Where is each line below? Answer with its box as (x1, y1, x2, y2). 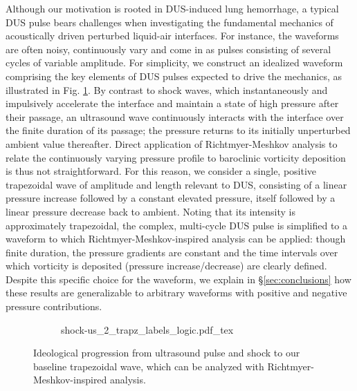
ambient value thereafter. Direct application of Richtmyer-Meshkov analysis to (6, 136, 338, 151)
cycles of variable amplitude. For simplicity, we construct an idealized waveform (6, 55, 343, 70)
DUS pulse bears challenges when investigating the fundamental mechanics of (6, 15, 333, 29)
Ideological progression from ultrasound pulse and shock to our (33, 345, 300, 360)
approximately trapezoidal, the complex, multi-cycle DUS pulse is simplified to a (6, 218, 348, 232)
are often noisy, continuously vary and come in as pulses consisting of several (6, 41, 331, 56)
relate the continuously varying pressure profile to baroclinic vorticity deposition (6, 150, 346, 164)
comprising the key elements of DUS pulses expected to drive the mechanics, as (6, 68, 342, 83)
